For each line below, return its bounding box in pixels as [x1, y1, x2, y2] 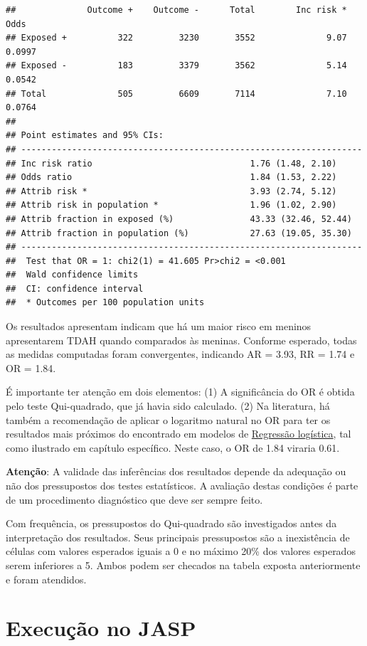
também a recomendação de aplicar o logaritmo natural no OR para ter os [6, 412, 331, 427]
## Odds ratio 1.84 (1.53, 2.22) [6, 172, 337, 183]
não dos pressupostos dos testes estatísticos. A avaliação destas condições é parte [6, 478, 358, 492]
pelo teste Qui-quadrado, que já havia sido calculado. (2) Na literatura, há [6, 398, 330, 413]
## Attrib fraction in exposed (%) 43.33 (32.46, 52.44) [6, 213, 352, 224]
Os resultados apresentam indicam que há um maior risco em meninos [6, 319, 312, 334]
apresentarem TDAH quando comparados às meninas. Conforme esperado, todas [6, 332, 357, 347]
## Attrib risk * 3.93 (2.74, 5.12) [6, 186, 337, 196]
